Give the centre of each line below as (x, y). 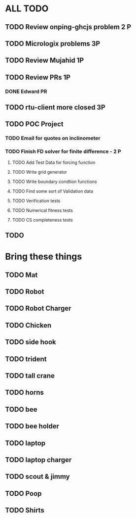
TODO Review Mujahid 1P (45, 61)
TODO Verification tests (36, 200)
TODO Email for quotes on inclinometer (53, 138)
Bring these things (44, 257)
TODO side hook (31, 342)
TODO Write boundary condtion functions (54, 182)
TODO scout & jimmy (37, 477)
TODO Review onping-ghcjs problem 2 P (68, 27)
